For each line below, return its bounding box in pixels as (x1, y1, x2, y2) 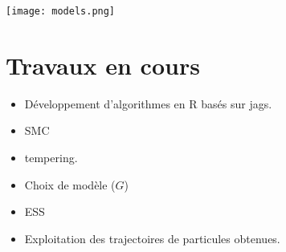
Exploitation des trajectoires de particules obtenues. (24, 230, 280, 246)
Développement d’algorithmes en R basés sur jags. (24, 95, 272, 112)
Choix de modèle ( (24, 176, 116, 193)
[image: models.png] (6, 6, 116, 17)
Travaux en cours (6, 48, 200, 81)
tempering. (24, 148, 78, 165)
